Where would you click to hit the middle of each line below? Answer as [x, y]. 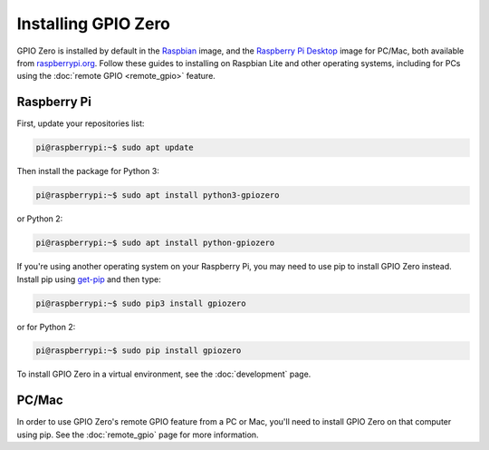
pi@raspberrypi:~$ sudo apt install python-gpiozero [155, 243]
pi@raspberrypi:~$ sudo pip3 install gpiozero [141, 303]
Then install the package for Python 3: [88, 171]
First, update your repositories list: [81, 123]
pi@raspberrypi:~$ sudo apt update [115, 148]
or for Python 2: [46, 327]
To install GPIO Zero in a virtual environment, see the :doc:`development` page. [164, 374]
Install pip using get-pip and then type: [89, 279]
